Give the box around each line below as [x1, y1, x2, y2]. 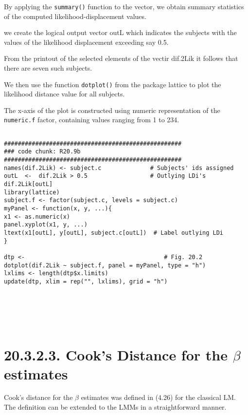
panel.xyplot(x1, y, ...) [4, 221, 88, 228]
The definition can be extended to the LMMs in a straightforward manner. [4, 401, 227, 412]
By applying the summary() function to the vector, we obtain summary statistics [4, 1, 244, 11]
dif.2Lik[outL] [4, 181, 53, 188]
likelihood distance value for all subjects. [4, 89, 125, 99]
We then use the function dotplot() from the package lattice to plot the [4, 79, 221, 89]
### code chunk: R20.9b [4, 148, 81, 155]
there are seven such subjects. [4, 63, 92, 73]
